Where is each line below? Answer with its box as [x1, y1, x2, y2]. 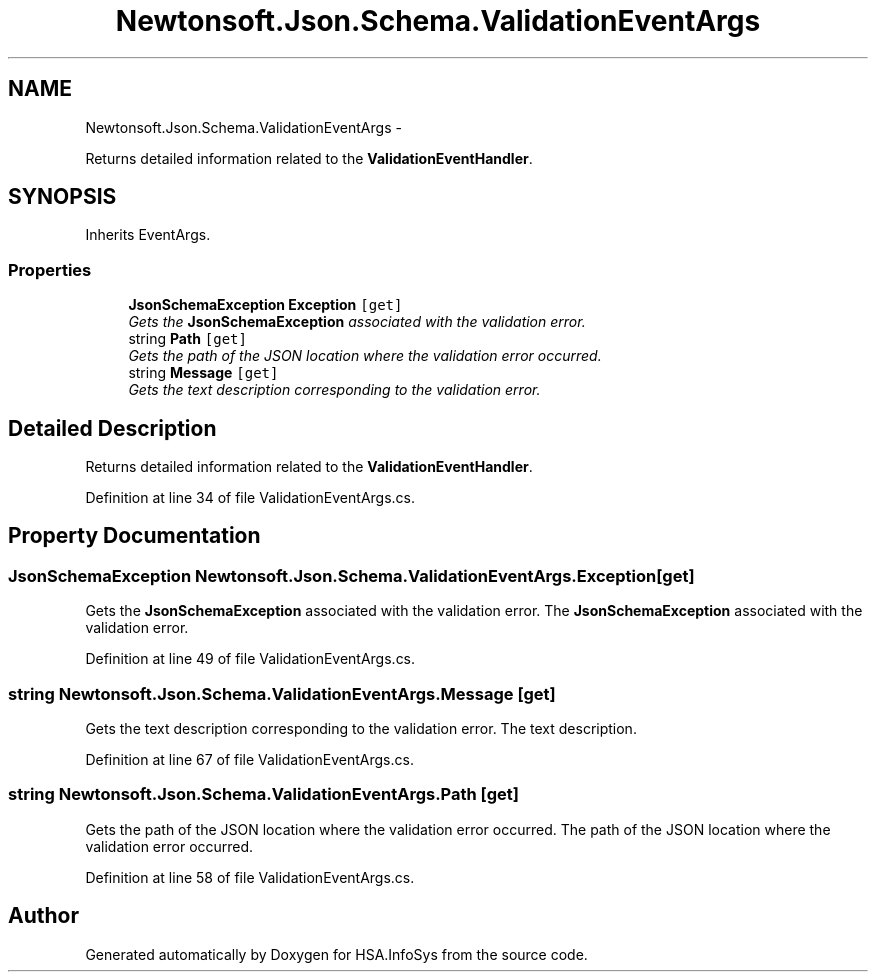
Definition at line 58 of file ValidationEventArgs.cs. [85, 868, 415, 886]
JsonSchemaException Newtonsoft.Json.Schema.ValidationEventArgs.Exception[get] [8, 565, 695, 586]
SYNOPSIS [8, 184, 117, 210]
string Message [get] [128, 364, 279, 382]
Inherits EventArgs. [85, 226, 211, 244]
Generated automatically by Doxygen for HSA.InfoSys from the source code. [85, 945, 588, 963]
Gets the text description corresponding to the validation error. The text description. [85, 720, 637, 737]
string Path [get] [128, 330, 247, 348]
